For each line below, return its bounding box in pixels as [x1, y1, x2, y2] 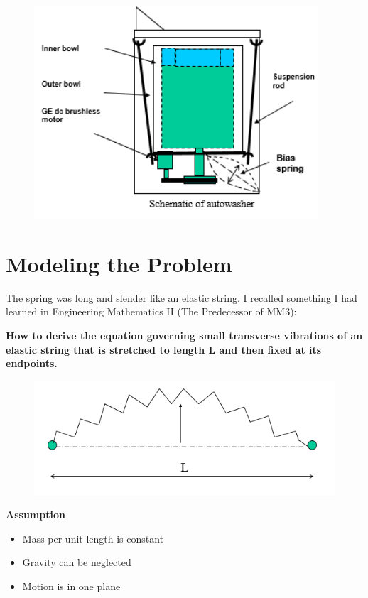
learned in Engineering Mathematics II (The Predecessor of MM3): [6, 304, 297, 319]
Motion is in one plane [22, 579, 121, 594]
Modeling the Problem [6, 249, 232, 278]
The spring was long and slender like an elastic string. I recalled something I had [6, 290, 357, 305]
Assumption [6, 507, 65, 522]
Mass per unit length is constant [22, 531, 164, 545]
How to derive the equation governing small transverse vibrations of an [6, 327, 363, 342]
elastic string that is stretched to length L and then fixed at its [6, 342, 322, 357]
